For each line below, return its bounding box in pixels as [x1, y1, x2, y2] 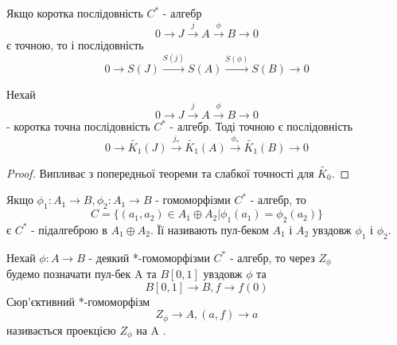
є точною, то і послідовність [6, 37, 144, 53]
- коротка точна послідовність [6, 118, 150, 135]
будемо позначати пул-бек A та [6, 265, 157, 282]
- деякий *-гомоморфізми [88, 249, 210, 265]
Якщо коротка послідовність [6, 5, 143, 21]
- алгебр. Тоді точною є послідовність [169, 118, 353, 135]
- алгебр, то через [229, 249, 315, 265]
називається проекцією [6, 321, 116, 338]
